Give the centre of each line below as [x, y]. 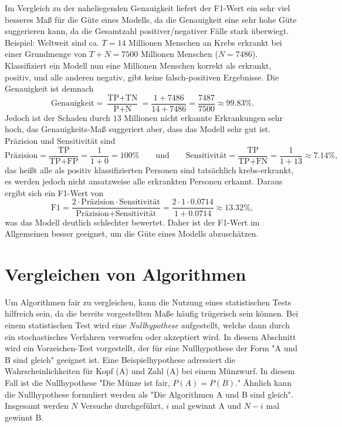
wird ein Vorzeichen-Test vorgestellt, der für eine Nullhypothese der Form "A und [151, 348]
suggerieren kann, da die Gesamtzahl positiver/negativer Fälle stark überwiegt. [147, 31]
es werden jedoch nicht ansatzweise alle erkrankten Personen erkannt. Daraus [144, 181]
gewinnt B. [24, 417]
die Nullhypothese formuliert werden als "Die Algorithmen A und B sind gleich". [149, 394]
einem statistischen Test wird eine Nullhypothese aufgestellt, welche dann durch [147, 325]
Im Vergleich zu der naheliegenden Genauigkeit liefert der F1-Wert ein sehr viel [148, 8]
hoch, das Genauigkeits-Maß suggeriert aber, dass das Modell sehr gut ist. [138, 129]
